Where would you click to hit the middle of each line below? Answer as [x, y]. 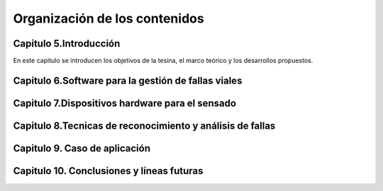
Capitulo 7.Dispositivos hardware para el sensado [125, 103]
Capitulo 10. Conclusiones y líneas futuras [108, 171]
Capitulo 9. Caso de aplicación [82, 148]
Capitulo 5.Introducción [67, 44]
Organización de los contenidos [109, 18]
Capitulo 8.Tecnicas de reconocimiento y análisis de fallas [144, 126]
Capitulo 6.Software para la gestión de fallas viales [128, 80]
